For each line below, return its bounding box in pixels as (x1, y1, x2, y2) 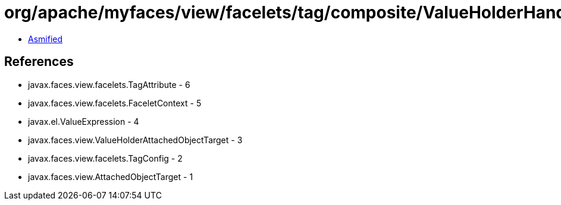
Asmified (28, 33, 63, 44)
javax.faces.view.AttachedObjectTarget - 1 (28, 171, 193, 182)
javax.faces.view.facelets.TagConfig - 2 (28, 153, 183, 163)
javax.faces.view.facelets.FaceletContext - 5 (28, 97, 202, 108)
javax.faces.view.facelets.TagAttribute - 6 (28, 79, 190, 90)
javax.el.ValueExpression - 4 (28, 116, 139, 127)
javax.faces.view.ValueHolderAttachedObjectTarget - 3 (28, 134, 243, 145)
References (4, 54, 74, 70)
